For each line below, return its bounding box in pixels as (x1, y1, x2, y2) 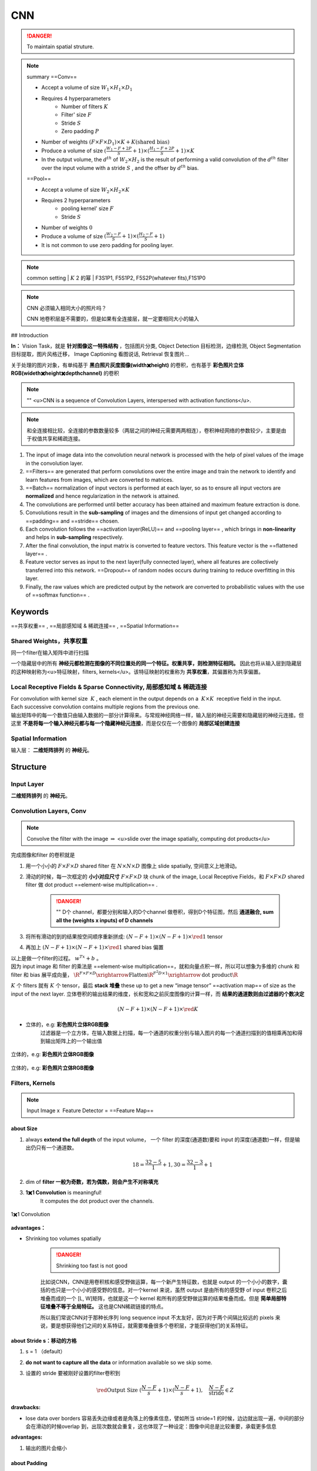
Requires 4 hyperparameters (41, 95, 111, 102)
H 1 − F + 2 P (149, 145, 174, 152)
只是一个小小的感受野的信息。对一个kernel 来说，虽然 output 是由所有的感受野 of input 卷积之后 (55, 1286, 287, 1294)
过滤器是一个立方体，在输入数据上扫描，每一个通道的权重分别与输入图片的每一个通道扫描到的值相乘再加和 (40, 1029, 298, 1036)
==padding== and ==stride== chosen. (25, 517, 120, 524)
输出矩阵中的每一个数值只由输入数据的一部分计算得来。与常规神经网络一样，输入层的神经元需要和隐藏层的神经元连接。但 (11, 711, 304, 718)
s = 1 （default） (25, 1348, 66, 1355)
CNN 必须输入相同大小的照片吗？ (26, 304, 107, 311)
